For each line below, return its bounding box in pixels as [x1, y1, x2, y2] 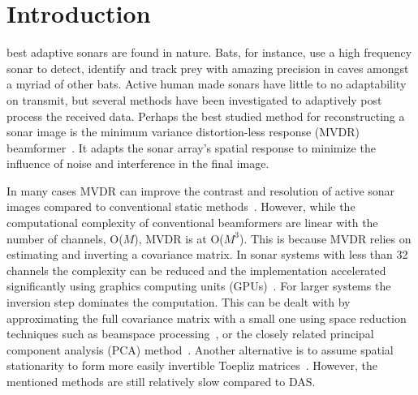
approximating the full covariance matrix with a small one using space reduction [6, 309, 407, 326]
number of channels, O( [6, 230, 123, 247]
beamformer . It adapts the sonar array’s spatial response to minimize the [6, 139, 376, 156]
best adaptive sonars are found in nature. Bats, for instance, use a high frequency [6, 44, 412, 61]
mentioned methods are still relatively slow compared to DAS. [6, 373, 316, 389]
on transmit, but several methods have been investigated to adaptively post [6, 91, 382, 108]
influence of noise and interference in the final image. [6, 155, 269, 172]
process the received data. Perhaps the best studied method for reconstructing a [6, 107, 405, 124]
